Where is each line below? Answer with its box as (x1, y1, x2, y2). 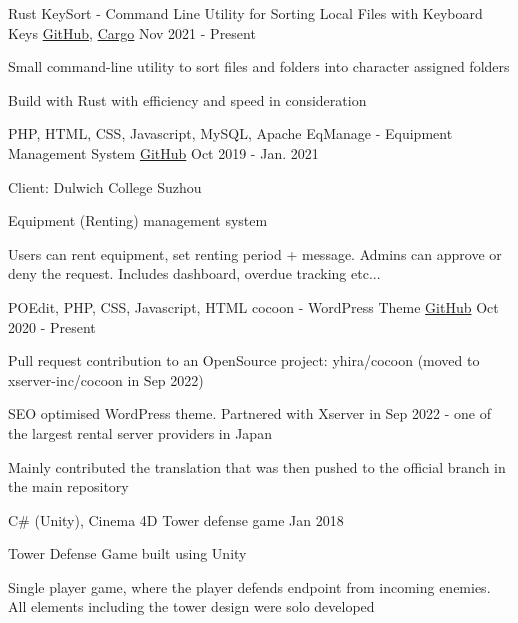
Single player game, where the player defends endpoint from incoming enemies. (8, 576, 491, 597)
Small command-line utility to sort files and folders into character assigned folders (8, 56, 510, 77)
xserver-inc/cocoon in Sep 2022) (8, 369, 204, 390)
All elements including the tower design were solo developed (8, 596, 375, 617)
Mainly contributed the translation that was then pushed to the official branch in (8, 456, 506, 477)
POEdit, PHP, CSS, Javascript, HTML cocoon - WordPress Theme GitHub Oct (8, 296, 499, 317)
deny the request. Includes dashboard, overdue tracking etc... (8, 263, 381, 284)
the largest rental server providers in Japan (8, 422, 272, 443)
